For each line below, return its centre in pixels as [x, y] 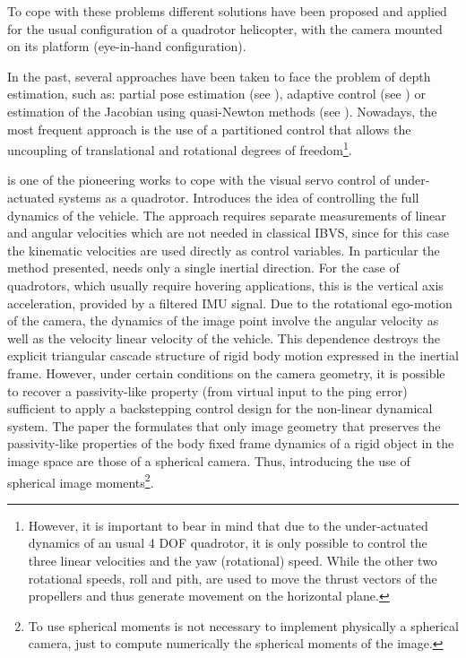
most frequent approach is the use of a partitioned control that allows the [209, 129]
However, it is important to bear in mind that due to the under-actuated [228, 525]
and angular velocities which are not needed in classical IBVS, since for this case [229, 233]
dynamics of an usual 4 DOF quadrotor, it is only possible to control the [228, 543]
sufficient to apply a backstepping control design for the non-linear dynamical [220, 408]
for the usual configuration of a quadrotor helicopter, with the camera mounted [225, 28]
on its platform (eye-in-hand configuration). [127, 46]
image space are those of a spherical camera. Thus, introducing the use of [209, 460]
